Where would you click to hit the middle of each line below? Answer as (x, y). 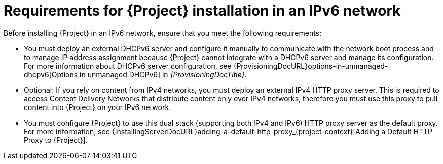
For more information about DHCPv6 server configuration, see (128, 66)
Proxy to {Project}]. (56, 140)
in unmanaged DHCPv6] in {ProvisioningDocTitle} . (163, 74)
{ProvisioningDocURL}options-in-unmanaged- (311, 66)
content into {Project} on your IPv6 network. (98, 107)
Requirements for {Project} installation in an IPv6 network (202, 11)
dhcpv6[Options (51, 74)
